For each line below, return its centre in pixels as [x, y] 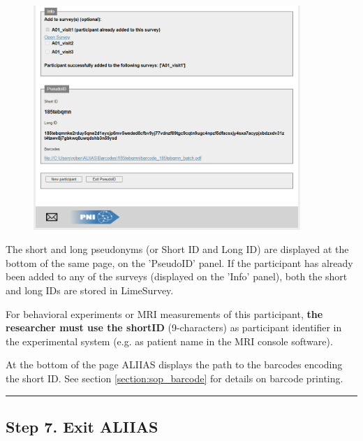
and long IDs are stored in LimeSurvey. [90, 290]
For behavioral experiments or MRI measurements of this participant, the [164, 313]
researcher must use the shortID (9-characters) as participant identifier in [174, 327]
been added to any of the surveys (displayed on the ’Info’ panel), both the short [177, 276]
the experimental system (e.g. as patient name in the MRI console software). [169, 341]
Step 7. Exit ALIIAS [82, 426]
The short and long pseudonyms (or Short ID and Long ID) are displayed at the [177, 249]
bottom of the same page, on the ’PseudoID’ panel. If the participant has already [179, 262]
